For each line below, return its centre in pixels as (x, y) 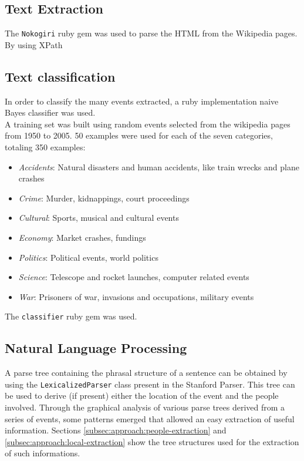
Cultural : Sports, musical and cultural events (99, 218)
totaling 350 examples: (45, 147)
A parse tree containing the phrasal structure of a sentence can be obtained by (146, 373)
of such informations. (43, 453)
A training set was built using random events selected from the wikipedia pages (148, 124)
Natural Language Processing (96, 348)
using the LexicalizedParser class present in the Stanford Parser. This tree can (150, 384)
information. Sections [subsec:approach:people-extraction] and (116, 430)
